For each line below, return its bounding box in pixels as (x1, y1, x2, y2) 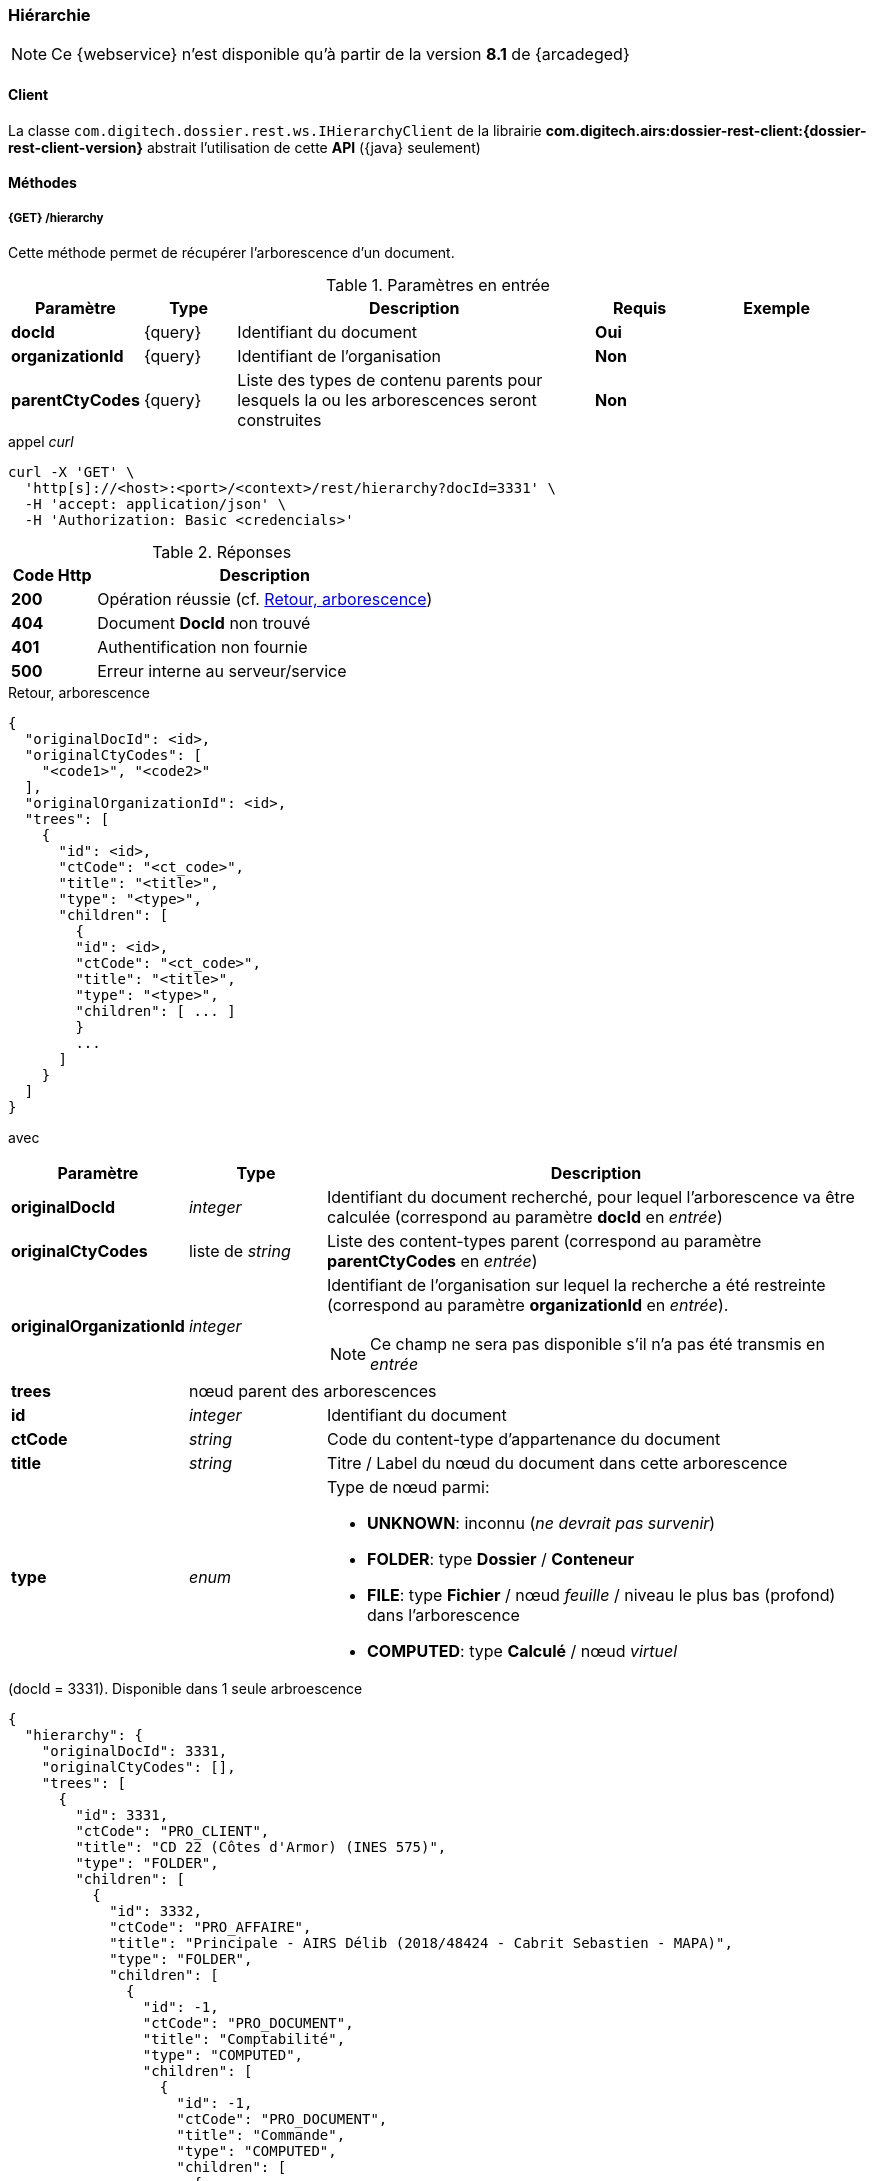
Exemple (743, 297, 810, 318)
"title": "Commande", (176, 2126, 346, 2143)
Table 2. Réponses (152, 541, 292, 562)
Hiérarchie (8, 5, 91, 25)
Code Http (12, 564, 92, 585)
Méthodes (8, 174, 77, 192)
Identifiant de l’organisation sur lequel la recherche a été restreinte (327, 1274, 826, 1295)
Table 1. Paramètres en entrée (326, 274, 550, 295)
